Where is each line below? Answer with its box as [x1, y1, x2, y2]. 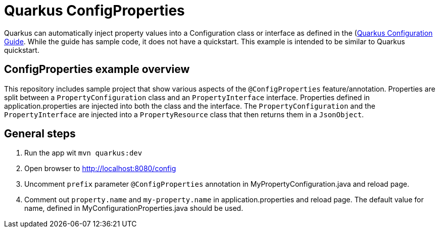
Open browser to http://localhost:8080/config [24, 164, 176, 173]
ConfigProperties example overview [4, 63, 190, 76]
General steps [4, 127, 76, 140]
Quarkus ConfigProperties [4, 2, 185, 19]
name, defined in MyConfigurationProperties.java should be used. [24, 204, 243, 213]
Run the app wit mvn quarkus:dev [24, 148, 142, 158]
